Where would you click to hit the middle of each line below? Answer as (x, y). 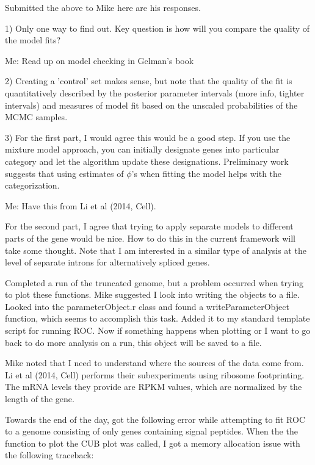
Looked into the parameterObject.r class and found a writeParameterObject (147, 306)
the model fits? (33, 40)
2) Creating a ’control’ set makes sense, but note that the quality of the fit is (149, 81)
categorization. (32, 185)
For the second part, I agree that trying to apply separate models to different (149, 226)
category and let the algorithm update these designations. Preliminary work (147, 161)
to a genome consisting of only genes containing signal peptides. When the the (151, 431)
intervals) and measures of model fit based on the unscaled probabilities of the (151, 105)
